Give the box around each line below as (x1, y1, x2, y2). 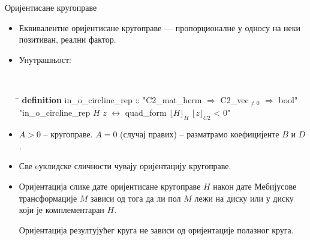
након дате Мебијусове (213, 180, 297, 193)
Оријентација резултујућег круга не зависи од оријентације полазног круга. (19, 223, 294, 236)
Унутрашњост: (19, 53, 71, 65)
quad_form (125, 106, 167, 119)
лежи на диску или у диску (194, 191, 294, 204)
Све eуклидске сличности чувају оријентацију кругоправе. (19, 160, 231, 172)
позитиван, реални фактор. (19, 33, 116, 46)
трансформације (19, 191, 77, 204)
